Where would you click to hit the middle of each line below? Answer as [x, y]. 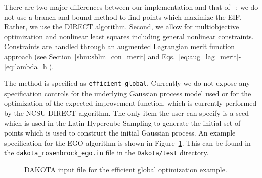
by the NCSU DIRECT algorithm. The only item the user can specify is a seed [126, 113]
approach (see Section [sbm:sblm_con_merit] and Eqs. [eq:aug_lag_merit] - [123, 56]
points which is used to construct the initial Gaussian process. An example [120, 133]
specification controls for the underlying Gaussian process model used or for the [128, 93]
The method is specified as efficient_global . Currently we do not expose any [127, 83]
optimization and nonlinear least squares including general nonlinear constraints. [129, 36]
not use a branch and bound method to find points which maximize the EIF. [123, 16]
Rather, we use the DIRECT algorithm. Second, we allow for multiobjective [122, 27]
